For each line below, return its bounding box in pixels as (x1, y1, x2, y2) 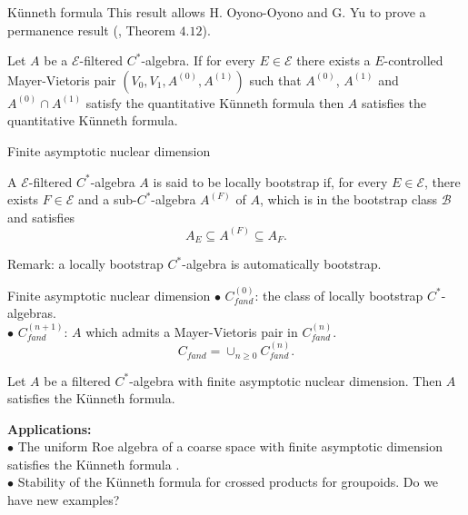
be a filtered (44, 371, 111, 390)
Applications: (7, 419, 92, 438)
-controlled (383, 51, 443, 70)
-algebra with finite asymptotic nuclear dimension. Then (129, 371, 443, 390)
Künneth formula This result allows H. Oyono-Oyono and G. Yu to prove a (7, 3, 426, 21)
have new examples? (7, 490, 120, 510)
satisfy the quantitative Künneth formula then (85, 93, 344, 112)
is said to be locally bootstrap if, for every (153, 172, 388, 191)
